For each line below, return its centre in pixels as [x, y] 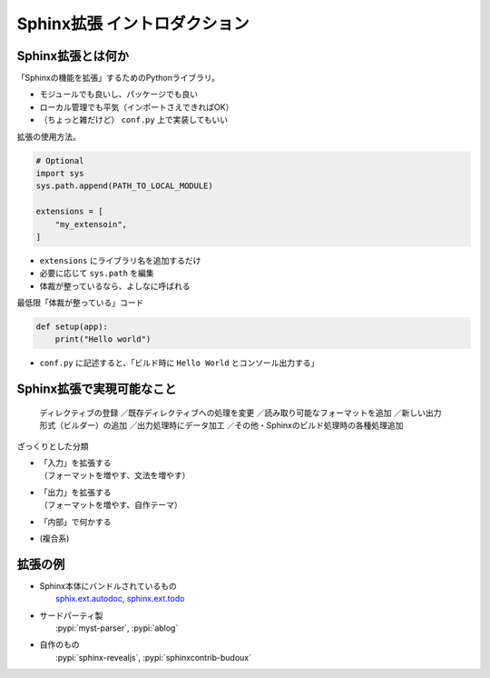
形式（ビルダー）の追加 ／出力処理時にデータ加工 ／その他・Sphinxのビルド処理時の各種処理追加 [221, 425]
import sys [60, 173]
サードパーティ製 [71, 615]
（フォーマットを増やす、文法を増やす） [115, 475]
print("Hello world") [103, 339]
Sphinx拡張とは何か [73, 56]
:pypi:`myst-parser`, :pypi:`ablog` [117, 628]
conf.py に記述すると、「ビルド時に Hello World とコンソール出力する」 [179, 363]
